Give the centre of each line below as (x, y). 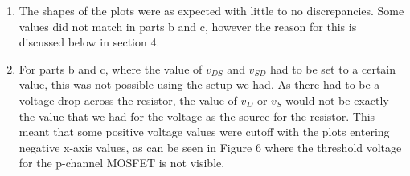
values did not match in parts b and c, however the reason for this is (188, 26)
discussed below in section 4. (89, 42)
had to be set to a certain (333, 68)
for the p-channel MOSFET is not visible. (122, 163)
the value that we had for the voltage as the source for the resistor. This (197, 116)
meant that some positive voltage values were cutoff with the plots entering (204, 132)
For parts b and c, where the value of (111, 68)
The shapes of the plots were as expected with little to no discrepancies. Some (211, 10)
